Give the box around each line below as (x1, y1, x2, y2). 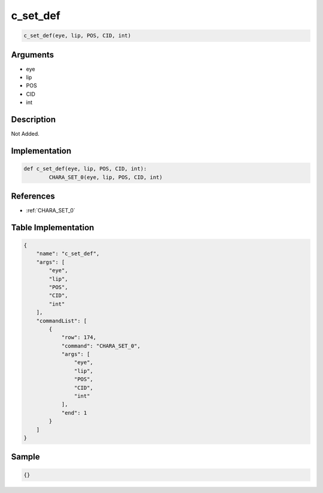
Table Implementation (11, 222, 95, 233)
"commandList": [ (36, 317, 87, 324)
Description (11, 114, 56, 125)
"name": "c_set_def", (36, 250, 100, 257)
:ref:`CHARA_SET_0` (26, 207, 76, 214)
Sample (11, 452, 40, 462)
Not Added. (11, 130, 40, 138)
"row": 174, (61, 334, 97, 341)
